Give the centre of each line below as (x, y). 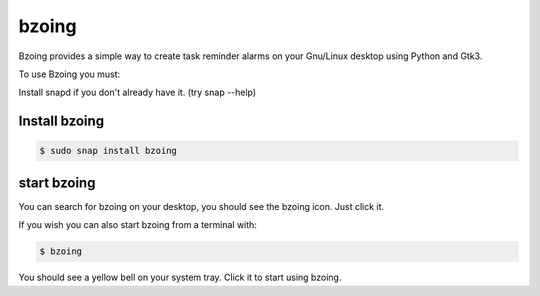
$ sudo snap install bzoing (108, 151)
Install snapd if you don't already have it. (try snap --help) (137, 92)
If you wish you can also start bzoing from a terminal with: (137, 225)
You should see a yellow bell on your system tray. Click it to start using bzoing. (180, 277)
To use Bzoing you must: (69, 74)
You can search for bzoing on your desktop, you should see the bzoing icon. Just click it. (201, 206)
